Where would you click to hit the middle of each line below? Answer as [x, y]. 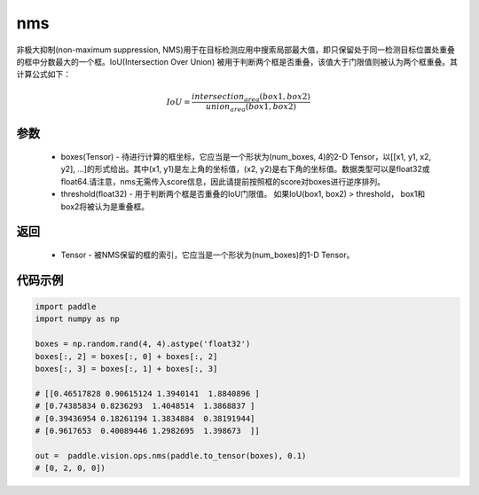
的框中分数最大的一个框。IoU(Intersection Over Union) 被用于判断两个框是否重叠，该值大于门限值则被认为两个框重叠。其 [237, 61]
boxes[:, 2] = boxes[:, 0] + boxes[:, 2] [126, 356]
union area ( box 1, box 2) [251, 108]
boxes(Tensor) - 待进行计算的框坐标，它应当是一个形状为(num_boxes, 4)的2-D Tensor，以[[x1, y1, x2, [246, 157]
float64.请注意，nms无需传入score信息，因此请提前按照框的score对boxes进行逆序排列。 [223, 181]
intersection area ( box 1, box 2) [251, 98]
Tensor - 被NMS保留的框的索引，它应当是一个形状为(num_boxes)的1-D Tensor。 [208, 255]
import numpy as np [77, 319]
